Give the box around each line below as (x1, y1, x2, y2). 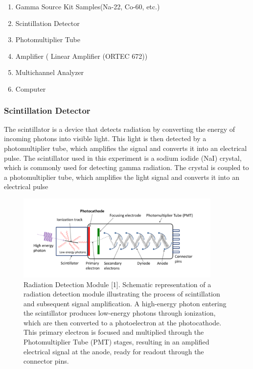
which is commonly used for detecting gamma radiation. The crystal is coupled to (4, 162, 249, 172)
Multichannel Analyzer (15, 67, 84, 77)
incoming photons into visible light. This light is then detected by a (4, 133, 207, 144)
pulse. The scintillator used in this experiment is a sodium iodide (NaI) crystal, (4, 152, 242, 163)
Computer (15, 83, 46, 94)
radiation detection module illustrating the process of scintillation (23, 289, 220, 299)
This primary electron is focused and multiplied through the (23, 327, 204, 337)
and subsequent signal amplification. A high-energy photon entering (23, 298, 227, 308)
